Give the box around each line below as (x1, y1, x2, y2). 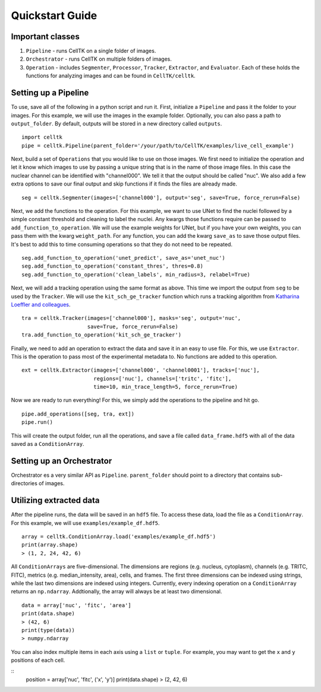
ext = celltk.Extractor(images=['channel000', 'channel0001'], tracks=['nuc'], (21, 367, 260, 374)
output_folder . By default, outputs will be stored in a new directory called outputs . (11, 119, 222, 127)
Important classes (11, 32, 80, 42)
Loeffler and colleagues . (11, 301, 71, 308)
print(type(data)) (21, 627, 75, 633)
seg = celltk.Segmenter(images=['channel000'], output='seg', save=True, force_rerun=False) (21, 194, 301, 201)
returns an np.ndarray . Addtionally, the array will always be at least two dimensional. (11, 588, 222, 595)
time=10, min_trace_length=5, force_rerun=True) (93, 383, 238, 391)
